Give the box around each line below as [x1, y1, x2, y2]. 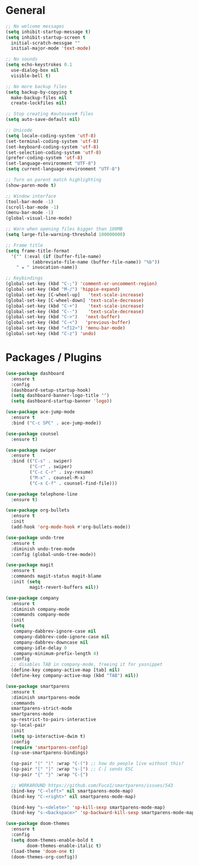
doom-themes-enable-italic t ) [27, 843, 102, 849]
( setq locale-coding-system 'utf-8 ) [5, 132, 96, 139]
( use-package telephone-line [5, 491, 78, 497]
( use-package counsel [5, 430, 59, 437]
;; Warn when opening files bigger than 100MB [5, 226, 123, 232]
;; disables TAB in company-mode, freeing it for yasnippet [11, 662, 163, 668]
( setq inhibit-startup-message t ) [5, 29, 91, 35]
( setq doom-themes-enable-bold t [11, 837, 94, 843]
